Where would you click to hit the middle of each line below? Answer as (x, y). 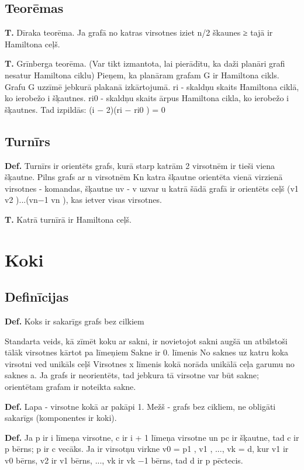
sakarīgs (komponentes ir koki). (61, 418)
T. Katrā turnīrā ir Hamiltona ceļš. (68, 219)
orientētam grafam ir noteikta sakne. (70, 387)
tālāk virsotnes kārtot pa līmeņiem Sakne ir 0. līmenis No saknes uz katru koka (147, 352)
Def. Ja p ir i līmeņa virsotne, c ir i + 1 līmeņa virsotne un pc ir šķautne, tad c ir (152, 437)
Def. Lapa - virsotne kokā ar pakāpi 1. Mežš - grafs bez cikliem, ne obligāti (140, 406)
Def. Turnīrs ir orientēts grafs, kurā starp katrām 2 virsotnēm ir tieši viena (140, 165)
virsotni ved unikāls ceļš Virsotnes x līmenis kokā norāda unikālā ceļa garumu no (150, 363)
